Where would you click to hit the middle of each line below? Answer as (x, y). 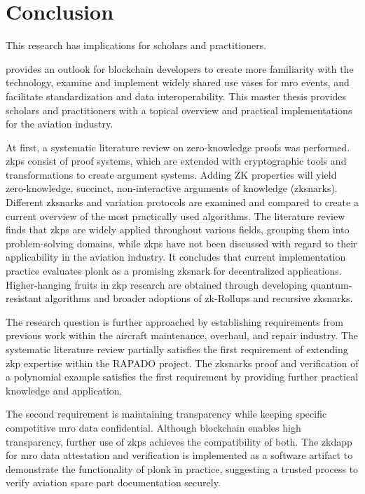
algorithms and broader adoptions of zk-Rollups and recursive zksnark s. (199, 298)
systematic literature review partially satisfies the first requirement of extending (177, 349)
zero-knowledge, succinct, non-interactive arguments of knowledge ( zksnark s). (172, 188)
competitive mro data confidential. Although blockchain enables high (153, 427)
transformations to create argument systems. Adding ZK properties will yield (171, 174)
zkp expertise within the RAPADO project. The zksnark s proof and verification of (182, 363)
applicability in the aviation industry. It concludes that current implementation (176, 257)
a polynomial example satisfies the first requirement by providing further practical (182, 377)
